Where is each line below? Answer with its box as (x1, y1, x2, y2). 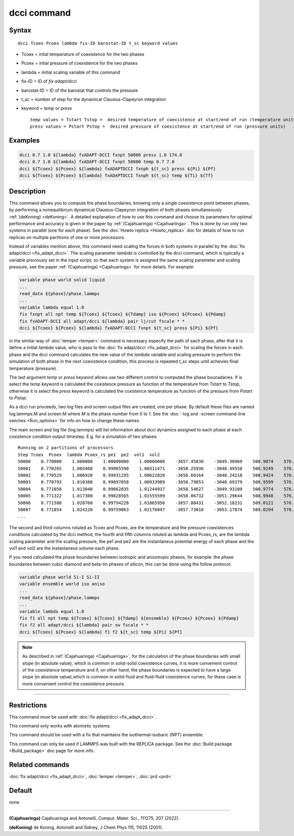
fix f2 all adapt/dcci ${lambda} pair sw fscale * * (19, 622, 149, 628)
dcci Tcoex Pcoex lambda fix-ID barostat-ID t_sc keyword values (18, 40, 178, 46)
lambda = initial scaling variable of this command (21, 69, 120, 75)
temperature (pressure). (9, 365, 57, 371)
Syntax (9, 26, 31, 34)
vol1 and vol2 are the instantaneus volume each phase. (9, 545, 120, 551)
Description (9, 187, 46, 195)
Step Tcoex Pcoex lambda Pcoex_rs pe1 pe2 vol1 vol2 (18, 452, 160, 458)
